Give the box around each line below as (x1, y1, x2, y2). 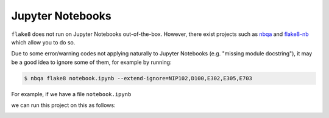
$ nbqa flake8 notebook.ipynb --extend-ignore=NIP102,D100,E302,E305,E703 (24, 75, 253, 82)
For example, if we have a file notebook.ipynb (11, 90, 132, 97)
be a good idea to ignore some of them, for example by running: (11, 58, 172, 66)
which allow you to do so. (11, 38, 76, 46)
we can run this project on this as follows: (11, 102, 116, 109)
